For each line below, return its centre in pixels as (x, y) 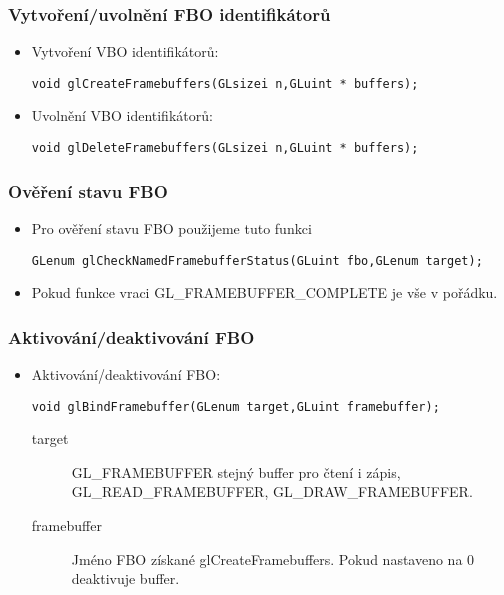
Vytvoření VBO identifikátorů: (125, 51)
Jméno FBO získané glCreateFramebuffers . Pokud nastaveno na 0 (273, 558)
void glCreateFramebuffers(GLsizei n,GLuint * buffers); (225, 83)
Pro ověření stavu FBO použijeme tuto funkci (171, 227)
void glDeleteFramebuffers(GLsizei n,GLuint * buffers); (225, 148)
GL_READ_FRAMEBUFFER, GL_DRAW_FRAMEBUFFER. (272, 491)
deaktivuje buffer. (125, 578)
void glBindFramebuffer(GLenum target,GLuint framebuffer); (235, 406)
